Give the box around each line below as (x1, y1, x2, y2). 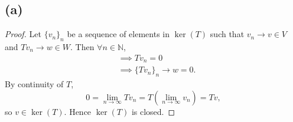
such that (210, 28, 245, 40)
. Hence (64, 105, 92, 117)
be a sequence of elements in (67, 28, 170, 40)
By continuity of (5, 77, 64, 90)
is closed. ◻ (131, 105, 175, 117)
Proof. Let (5, 28, 41, 40)
